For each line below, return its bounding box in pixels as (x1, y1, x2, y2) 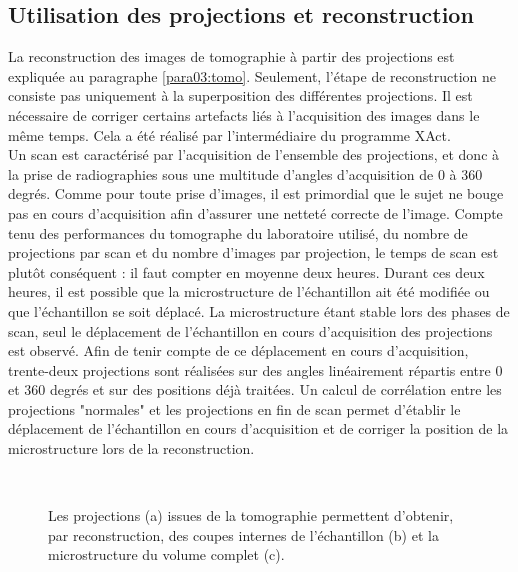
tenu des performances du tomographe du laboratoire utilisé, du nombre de (8, 222, 468, 243)
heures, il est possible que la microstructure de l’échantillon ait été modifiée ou (8, 281, 490, 302)
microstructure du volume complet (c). (48, 544, 285, 565)
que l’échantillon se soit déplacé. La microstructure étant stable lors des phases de (8, 300, 510, 321)
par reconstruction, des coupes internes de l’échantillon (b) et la (48, 524, 439, 545)
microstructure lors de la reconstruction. (8, 438, 255, 459)
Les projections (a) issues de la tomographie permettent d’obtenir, (48, 505, 454, 526)
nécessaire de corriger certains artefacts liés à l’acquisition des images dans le (8, 104, 480, 125)
